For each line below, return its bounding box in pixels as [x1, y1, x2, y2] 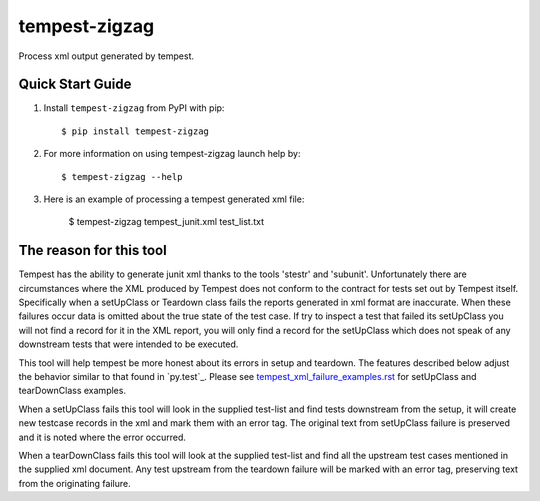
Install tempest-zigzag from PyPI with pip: [43, 102, 225, 114]
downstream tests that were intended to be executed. [18, 338, 239, 350]
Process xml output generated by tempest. [18, 50, 195, 62]
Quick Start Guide [18, 76, 132, 93]
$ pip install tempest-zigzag [61, 125, 210, 137]
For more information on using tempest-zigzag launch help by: [43, 148, 301, 160]
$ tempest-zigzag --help [61, 171, 183, 182]
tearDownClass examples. [18, 385, 127, 397]
